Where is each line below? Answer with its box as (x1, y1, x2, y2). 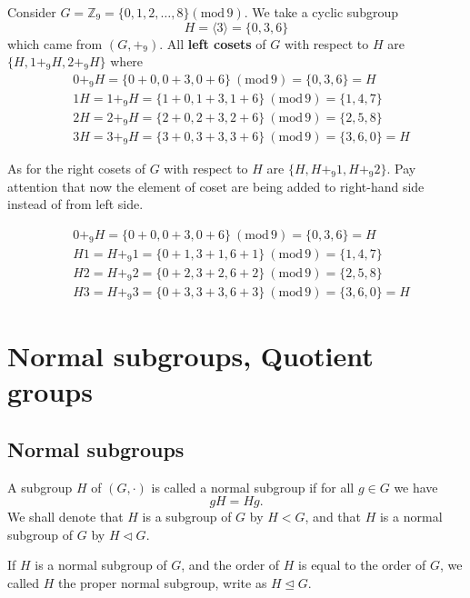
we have (394, 477, 438, 496)
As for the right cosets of (7, 158, 145, 177)
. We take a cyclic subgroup (244, 3, 398, 21)
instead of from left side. (7, 194, 144, 214)
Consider (7, 3, 56, 21)
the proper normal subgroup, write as (57, 573, 267, 592)
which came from (7, 34, 103, 53)
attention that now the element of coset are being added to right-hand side (7, 176, 425, 195)
